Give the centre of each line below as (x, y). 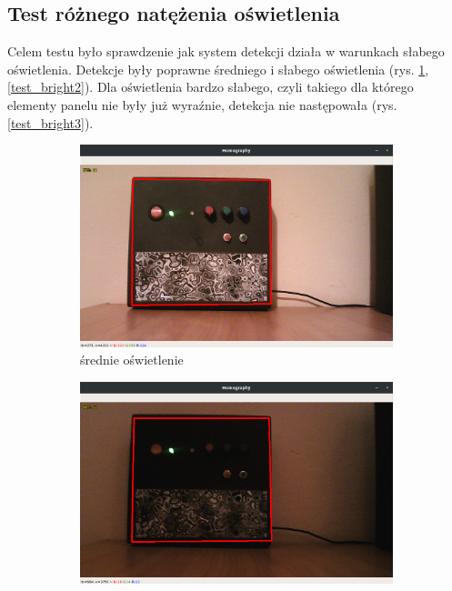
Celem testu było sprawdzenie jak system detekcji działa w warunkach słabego (226, 51)
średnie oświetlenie (132, 360)
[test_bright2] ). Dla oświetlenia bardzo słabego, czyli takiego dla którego (211, 87)
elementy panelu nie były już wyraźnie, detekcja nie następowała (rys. (202, 104)
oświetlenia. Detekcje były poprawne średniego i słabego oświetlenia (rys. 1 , (218, 69)
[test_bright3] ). (50, 122)
